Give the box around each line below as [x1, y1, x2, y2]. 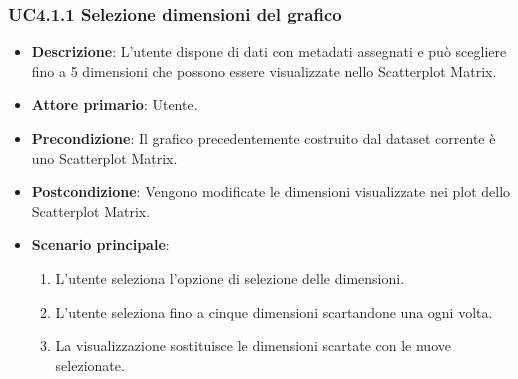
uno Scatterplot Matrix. [31, 147, 178, 168]
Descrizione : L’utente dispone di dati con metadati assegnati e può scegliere [31, 41, 507, 62]
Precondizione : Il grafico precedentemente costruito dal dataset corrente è [31, 128, 496, 148]
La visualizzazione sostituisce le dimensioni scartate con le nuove [55, 335, 451, 356]
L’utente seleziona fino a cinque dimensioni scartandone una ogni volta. [55, 301, 493, 322]
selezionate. [55, 354, 125, 375]
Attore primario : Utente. [31, 94, 198, 115]
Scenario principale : [31, 234, 170, 255]
